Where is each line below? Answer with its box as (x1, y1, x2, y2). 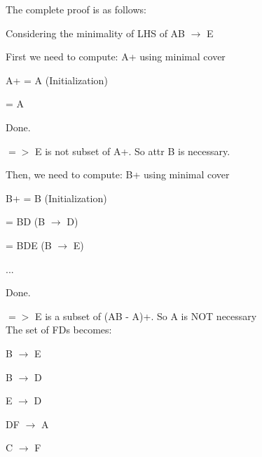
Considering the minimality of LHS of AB (6, 25, 186, 40)
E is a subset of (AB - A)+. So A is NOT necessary (34, 308, 257, 323)
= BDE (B (6, 237, 52, 252)
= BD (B (6, 214, 46, 229)
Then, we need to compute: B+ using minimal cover (6, 167, 230, 182)
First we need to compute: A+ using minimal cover (6, 49, 226, 64)
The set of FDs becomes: (6, 322, 112, 337)
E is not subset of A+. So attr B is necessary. (34, 143, 230, 158)
